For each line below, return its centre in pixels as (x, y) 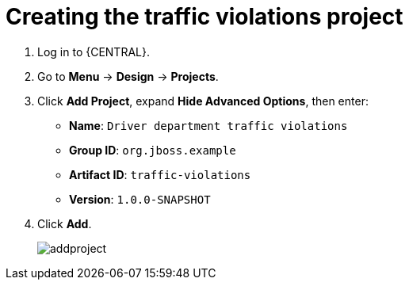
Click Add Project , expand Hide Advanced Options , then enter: (203, 101)
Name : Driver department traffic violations (208, 125)
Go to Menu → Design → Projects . (128, 76)
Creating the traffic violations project (204, 17)
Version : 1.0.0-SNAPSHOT (140, 199)
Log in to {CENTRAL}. (94, 51)
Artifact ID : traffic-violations (160, 174)
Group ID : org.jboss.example (153, 150)
